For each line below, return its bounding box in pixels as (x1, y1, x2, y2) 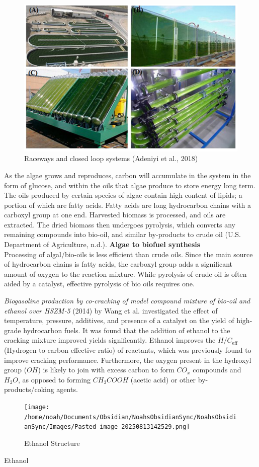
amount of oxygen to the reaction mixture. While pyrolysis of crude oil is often (4, 268, 247, 279)
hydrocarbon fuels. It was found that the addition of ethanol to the (23, 325, 230, 335)
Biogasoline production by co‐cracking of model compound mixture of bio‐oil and (4, 295, 250, 306)
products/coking (4, 384, 54, 395)
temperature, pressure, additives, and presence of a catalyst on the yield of (4, 315, 234, 326)
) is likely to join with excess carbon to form (38, 364, 175, 375)
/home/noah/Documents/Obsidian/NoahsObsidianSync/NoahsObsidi (24, 413, 237, 421)
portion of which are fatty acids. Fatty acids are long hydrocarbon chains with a (4, 199, 251, 210)
